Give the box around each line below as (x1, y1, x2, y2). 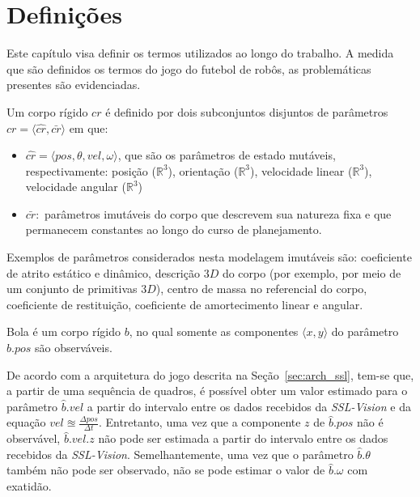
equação (6, 414, 46, 431)
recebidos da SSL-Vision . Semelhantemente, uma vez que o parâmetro (6, 445, 354, 462)
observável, (6, 430, 61, 447)
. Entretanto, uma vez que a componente (98, 414, 301, 431)
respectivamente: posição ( (25, 162, 156, 179)
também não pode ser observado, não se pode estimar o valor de (6, 461, 325, 478)
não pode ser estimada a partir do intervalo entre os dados (98, 430, 388, 447)
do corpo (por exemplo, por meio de (222, 264, 401, 281)
